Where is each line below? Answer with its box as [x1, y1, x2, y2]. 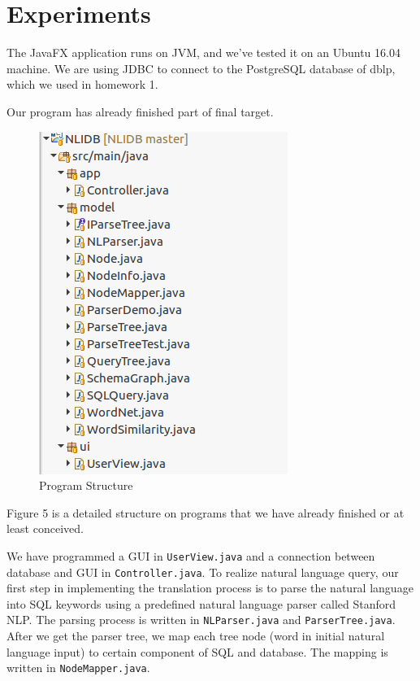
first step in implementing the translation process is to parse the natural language [6, 579, 414, 596]
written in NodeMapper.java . [6, 659, 150, 676]
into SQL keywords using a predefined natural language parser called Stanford [6, 595, 396, 612]
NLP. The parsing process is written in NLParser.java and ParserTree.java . [6, 611, 396, 628]
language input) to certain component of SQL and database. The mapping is [6, 643, 388, 660]
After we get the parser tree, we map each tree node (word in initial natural [6, 627, 385, 644]
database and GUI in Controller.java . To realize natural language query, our [6, 563, 399, 580]
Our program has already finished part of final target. [6, 103, 274, 120]
